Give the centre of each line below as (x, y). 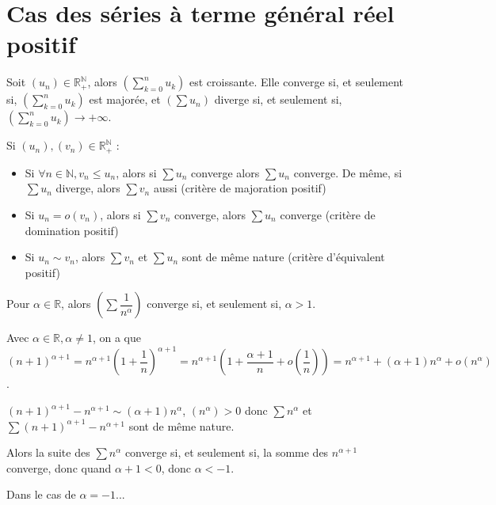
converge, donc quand (59, 467)
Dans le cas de (41, 494)
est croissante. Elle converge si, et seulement (296, 82)
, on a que (116, 338)
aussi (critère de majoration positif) (240, 188)
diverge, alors (88, 188)
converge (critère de (328, 214)
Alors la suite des (48, 452)
